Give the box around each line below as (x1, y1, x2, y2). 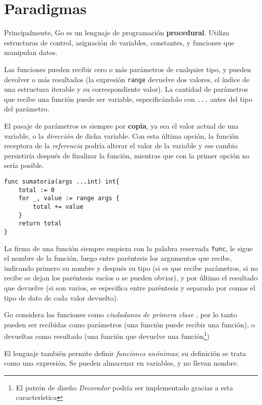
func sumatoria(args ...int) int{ (4, 178, 120, 185)
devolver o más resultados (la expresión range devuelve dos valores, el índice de (4, 74, 250, 84)
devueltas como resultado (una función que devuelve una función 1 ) (4, 329, 210, 341)
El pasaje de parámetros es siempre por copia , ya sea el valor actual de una (4, 121, 239, 131)
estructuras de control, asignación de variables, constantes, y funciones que (4, 37, 235, 47)
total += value (33, 203, 84, 210)
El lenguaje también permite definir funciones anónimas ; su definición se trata (4, 348, 246, 358)
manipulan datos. (4, 47, 57, 57)
